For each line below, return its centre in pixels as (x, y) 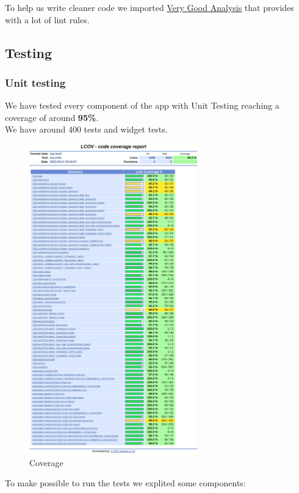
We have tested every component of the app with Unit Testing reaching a (142, 105)
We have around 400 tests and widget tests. (86, 129)
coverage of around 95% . (52, 117)
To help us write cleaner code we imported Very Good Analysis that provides (149, 7)
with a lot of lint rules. (47, 19)
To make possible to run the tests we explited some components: (125, 483)
